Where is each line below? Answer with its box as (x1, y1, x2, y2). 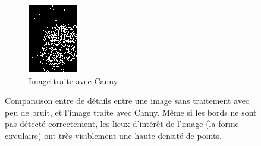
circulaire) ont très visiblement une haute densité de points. (5, 129, 222, 141)
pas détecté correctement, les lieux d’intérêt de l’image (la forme (5, 118, 239, 130)
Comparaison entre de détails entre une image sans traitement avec (5, 94, 250, 107)
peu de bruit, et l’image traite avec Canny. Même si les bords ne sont (5, 106, 257, 118)
